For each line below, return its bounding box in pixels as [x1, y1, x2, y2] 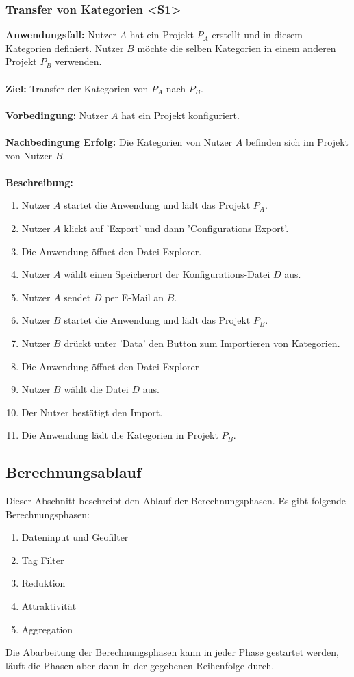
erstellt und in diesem [212, 27, 303, 42]
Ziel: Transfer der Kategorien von [5, 81, 149, 95]
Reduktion [21, 576, 66, 590]
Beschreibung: [5, 175, 73, 189]
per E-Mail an [105, 290, 164, 304]
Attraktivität [21, 599, 77, 613]
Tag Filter [21, 552, 64, 567]
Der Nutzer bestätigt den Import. [21, 405, 163, 419]
